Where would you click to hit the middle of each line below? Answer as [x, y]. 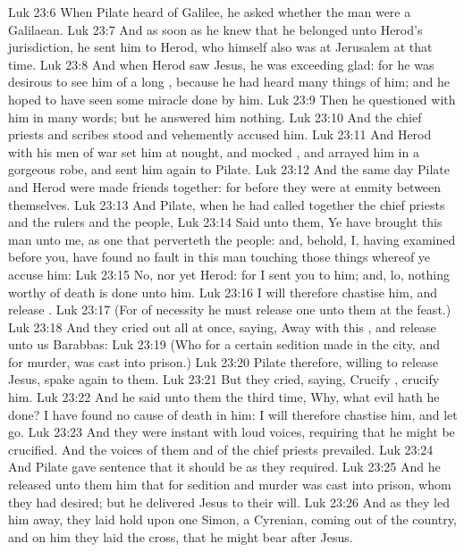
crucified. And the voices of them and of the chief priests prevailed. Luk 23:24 [221, 449]
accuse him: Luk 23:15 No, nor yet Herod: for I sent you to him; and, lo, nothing [229, 274]
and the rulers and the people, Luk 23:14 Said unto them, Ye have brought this [225, 222]
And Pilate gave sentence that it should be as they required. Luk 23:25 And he [224, 467]
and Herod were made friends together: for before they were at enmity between [225, 186]
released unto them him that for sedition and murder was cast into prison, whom [230, 485]
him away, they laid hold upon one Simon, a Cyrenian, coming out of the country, [232, 519]
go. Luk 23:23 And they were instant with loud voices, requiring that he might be [232, 432]
